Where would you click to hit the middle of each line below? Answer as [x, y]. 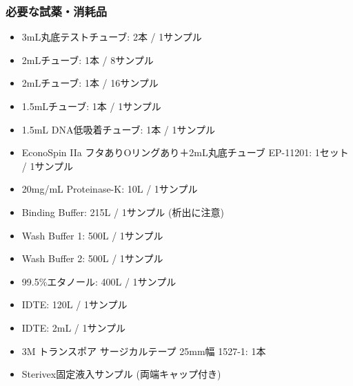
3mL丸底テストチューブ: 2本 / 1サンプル [112, 37]
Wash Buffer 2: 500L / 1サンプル [92, 258]
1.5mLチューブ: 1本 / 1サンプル [91, 106]
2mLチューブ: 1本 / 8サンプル [88, 60]
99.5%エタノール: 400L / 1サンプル [99, 281]
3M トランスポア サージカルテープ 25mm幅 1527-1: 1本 [144, 351]
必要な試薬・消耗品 [57, 11]
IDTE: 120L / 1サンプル [74, 304]
